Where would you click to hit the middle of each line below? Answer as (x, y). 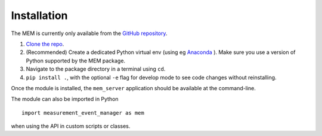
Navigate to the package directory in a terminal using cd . (96, 69)
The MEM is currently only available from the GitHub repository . (89, 33)
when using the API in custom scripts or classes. (71, 126)
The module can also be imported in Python (65, 99)
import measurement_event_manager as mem (83, 113)
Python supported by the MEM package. (75, 61)
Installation (39, 15)
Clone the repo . (45, 44)
